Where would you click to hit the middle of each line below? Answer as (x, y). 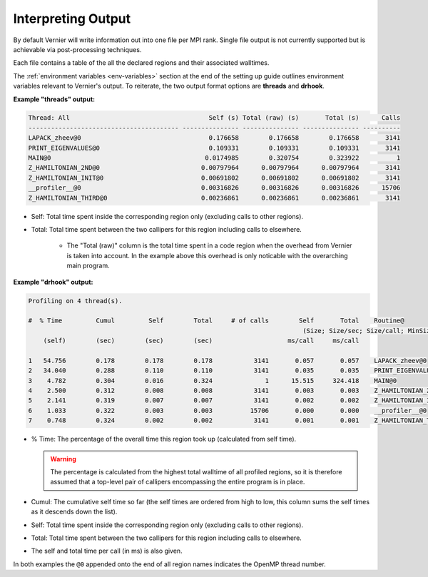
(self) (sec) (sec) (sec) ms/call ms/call (201, 341)
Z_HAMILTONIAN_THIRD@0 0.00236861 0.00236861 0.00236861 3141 (214, 198)
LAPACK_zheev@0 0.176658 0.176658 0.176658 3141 (214, 138)
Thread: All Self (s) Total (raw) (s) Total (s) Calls (214, 118)
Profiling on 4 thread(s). (75, 301)
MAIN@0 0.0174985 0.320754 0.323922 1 (214, 158)
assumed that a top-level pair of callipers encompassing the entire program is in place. (178, 482)
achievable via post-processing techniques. (77, 49)
